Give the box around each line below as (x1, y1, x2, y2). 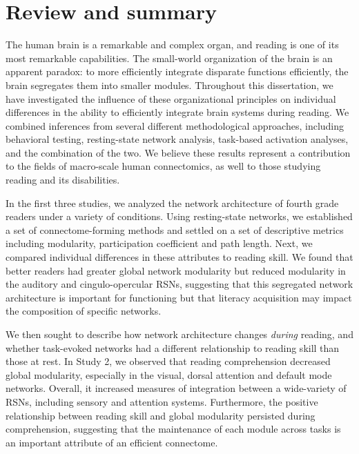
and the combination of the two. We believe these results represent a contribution (6, 145, 351, 159)
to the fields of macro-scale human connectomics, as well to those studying (6, 159, 321, 173)
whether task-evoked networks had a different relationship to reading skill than (6, 340, 340, 355)
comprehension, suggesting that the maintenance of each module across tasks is (6, 422, 341, 436)
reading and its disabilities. (6, 172, 120, 187)
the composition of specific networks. (6, 304, 162, 318)
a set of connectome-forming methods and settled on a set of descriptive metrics (6, 222, 344, 237)
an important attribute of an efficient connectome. (6, 435, 218, 449)
